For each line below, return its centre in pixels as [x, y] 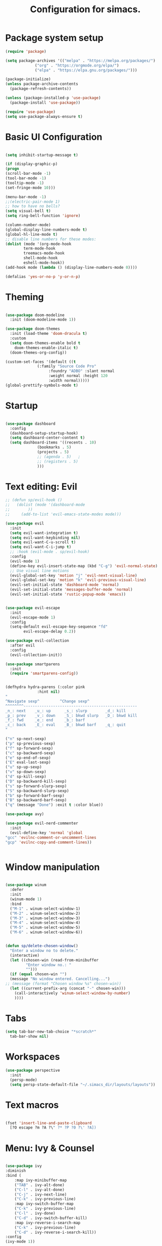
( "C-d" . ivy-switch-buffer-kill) [51, 1218]
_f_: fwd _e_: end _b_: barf [45, 720]
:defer [17, 890]
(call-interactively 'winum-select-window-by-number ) [72, 993]
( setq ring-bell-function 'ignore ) [43, 216]
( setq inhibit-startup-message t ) [42, 155]
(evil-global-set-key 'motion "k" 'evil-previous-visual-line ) [78, 580]
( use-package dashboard [30, 424]
